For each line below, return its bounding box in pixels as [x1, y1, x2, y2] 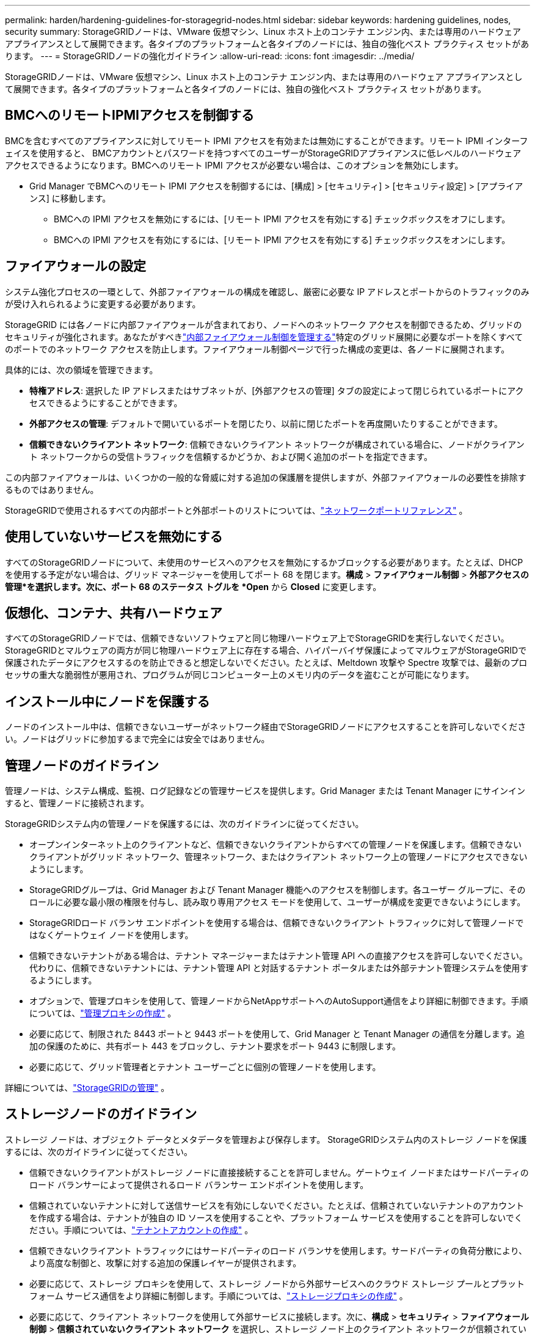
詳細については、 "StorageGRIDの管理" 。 [5, 1082, 170, 1093]
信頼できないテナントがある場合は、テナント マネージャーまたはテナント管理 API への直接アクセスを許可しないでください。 [29, 950, 528, 961]
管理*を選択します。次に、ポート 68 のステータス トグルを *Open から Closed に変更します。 [5, 581, 382, 592]
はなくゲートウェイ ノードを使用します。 [29, 930, 194, 941]
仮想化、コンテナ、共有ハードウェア [5, 605, 222, 621]
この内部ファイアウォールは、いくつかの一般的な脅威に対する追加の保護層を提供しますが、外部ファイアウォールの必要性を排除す [5, 472, 526, 483]
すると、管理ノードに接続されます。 [5, 798, 150, 809]
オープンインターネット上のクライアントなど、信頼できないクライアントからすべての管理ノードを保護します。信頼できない [29, 839, 522, 850]
